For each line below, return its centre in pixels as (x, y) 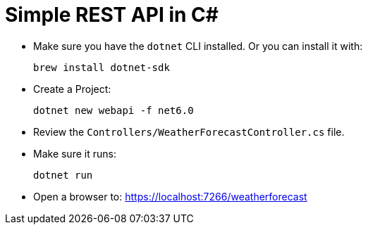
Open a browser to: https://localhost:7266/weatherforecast (170, 196)
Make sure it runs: (75, 153)
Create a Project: (72, 89)
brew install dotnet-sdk (102, 67)
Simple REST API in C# (112, 15)
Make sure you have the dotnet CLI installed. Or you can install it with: (198, 46)
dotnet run (63, 175)
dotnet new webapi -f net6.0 (114, 110)
